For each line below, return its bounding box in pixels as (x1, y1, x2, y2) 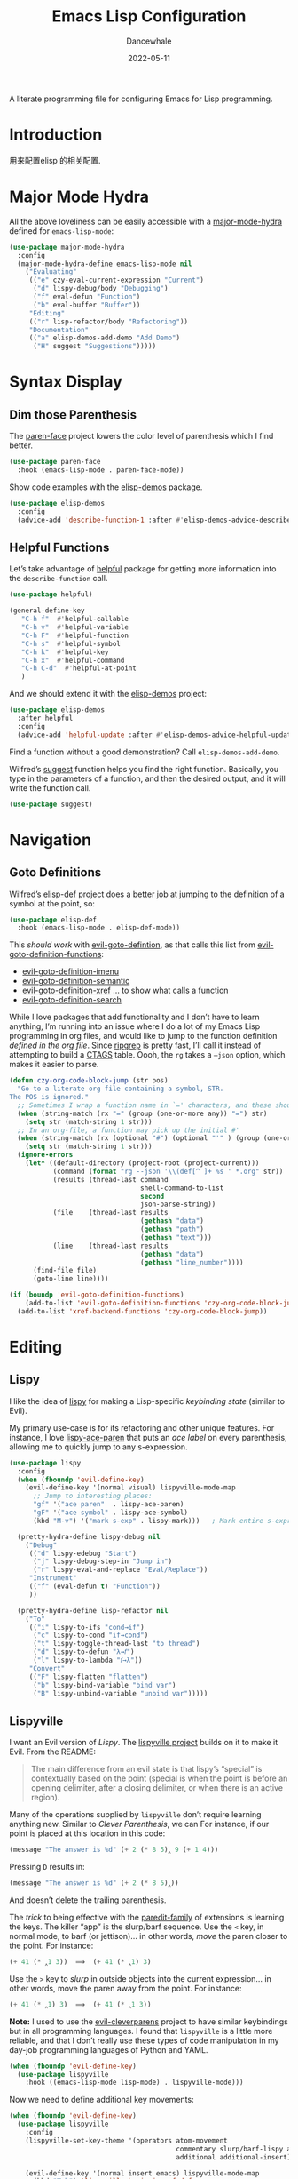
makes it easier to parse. (9, 1059, 99, 1070)
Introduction (9, 124, 103, 145)
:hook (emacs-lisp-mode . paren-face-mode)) (17, 466, 184, 475)
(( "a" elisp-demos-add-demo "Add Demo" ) (28, 333, 180, 343)
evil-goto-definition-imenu (21, 966, 120, 977)
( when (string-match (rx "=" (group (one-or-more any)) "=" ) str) (17, 1109, 268, 1118)
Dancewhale (126, 36, 172, 46)
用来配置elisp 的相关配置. (9, 155, 101, 165)
